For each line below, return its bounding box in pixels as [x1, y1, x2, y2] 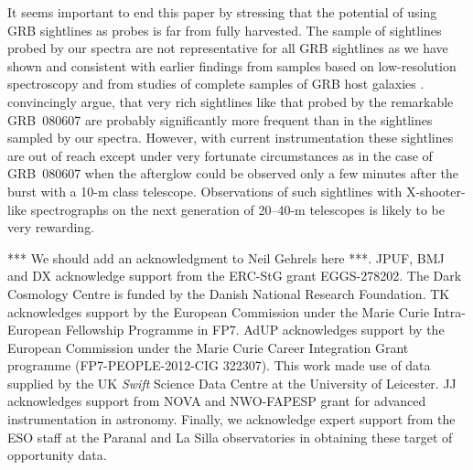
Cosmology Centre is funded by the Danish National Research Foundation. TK [7, 283, 450, 303]
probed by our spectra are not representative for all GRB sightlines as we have [7, 38, 448, 58]
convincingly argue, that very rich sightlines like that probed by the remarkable [7, 91, 454, 111]
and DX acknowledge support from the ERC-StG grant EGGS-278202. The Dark [7, 266, 462, 285]
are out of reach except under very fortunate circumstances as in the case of [7, 145, 433, 165]
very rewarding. [7, 218, 95, 237]
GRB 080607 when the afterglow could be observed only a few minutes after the [7, 164, 459, 183]
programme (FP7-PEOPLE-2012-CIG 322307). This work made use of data [7, 356, 431, 375]
